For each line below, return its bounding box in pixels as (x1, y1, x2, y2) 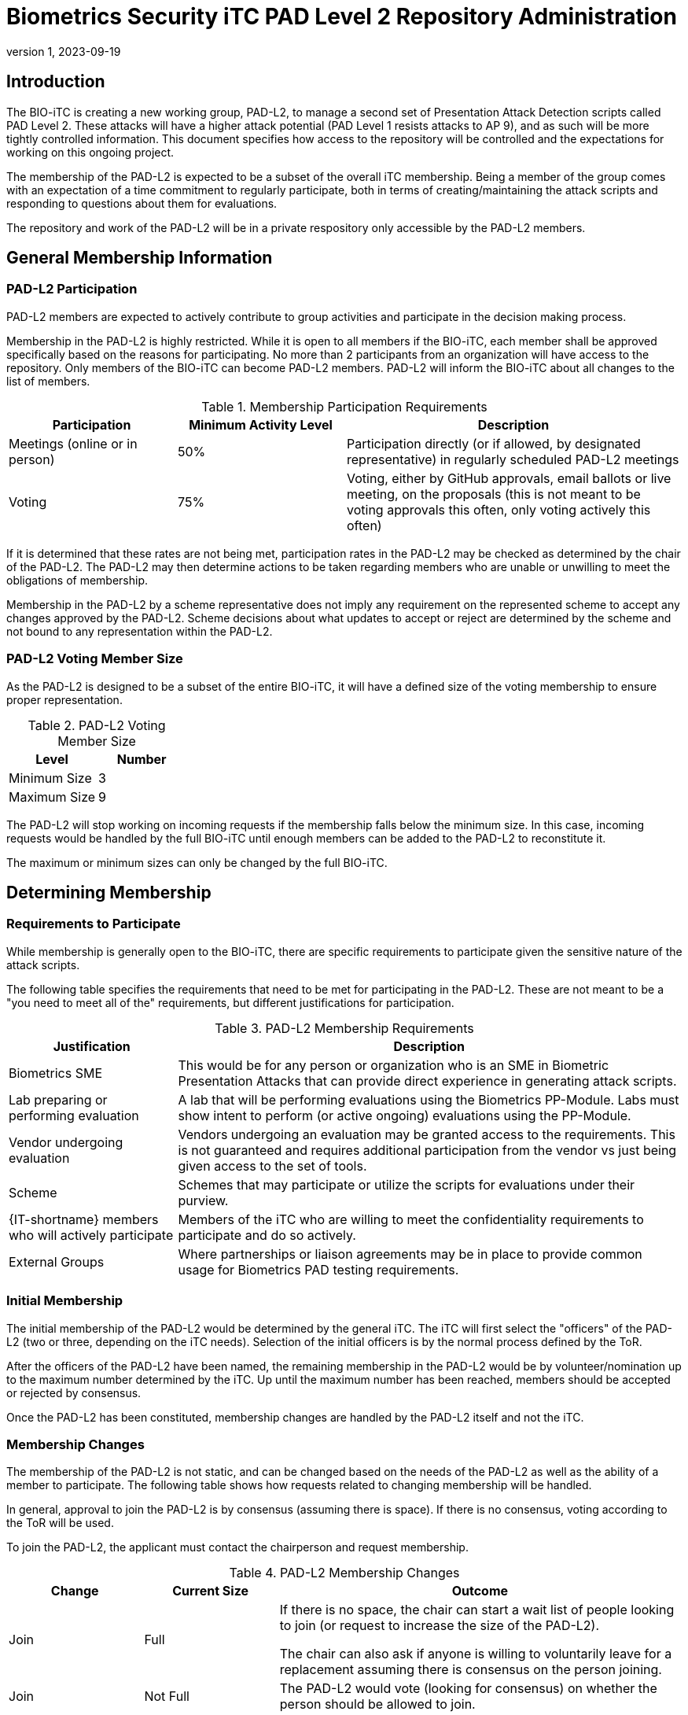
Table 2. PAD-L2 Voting (28, 717, 166, 733)
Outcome (451, 1583, 509, 1599)
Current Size (172, 1583, 249, 1599)
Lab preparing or (9, 1091, 108, 1108)
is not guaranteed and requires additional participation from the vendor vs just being (178, 1141, 677, 1158)
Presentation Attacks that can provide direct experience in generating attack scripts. (178, 1072, 677, 1089)
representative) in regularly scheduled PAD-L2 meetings (347, 451, 679, 467)
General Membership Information (6, 248, 273, 268)
